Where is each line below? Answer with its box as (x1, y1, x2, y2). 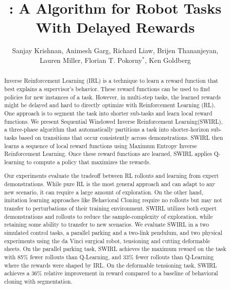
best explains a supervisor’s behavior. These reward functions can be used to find (4, 84, 210, 93)
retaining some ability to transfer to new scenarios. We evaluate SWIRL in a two (4, 220, 209, 229)
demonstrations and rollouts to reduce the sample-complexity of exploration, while (4, 212, 213, 220)
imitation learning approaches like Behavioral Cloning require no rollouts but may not (4, 196, 222, 204)
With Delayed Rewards (35, 17, 195, 37)
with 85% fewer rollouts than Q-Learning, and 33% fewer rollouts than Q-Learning (4, 252, 214, 261)
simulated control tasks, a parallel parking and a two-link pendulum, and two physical (4, 229, 223, 236)
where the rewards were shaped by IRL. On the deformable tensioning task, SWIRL (4, 261, 217, 269)
